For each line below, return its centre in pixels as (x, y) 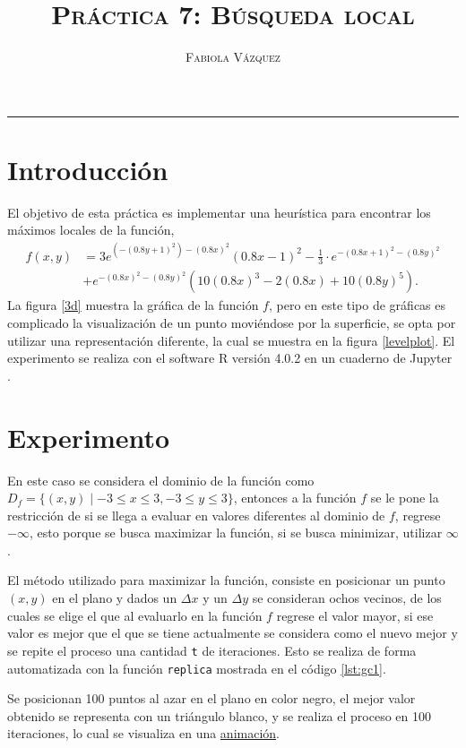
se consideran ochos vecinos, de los (347, 598)
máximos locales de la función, (91, 230)
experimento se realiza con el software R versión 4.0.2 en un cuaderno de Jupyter (230, 358)
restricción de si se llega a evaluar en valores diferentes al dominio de (196, 515)
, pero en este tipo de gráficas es (357, 305)
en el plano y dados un (115, 598)
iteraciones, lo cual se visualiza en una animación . (143, 733)
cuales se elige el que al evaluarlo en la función (135, 615)
